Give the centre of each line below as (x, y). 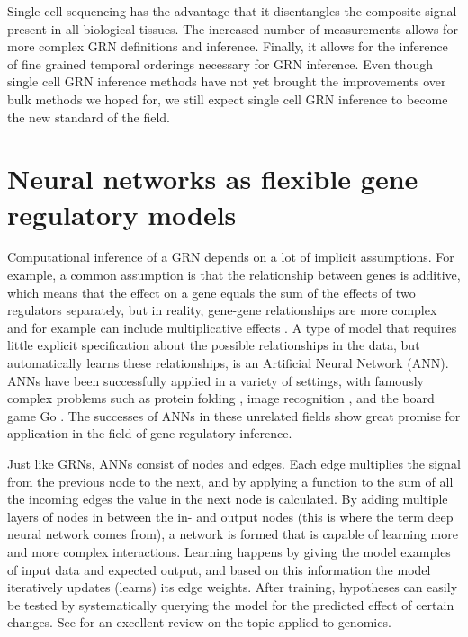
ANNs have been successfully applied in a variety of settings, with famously (216, 380)
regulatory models (122, 214)
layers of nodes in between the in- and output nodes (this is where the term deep (230, 516)
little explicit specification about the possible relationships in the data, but (214, 345)
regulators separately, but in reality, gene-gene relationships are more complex (222, 310)
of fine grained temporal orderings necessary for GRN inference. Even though (220, 63)
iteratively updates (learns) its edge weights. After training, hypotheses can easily (233, 587)
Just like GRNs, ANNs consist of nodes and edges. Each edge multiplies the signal (234, 463)
